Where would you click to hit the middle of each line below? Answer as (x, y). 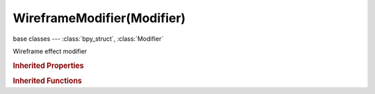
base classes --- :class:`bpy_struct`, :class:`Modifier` (88, 39)
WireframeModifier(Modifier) (99, 18)
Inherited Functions (48, 81)
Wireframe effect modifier (50, 51)
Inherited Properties (49, 66)
